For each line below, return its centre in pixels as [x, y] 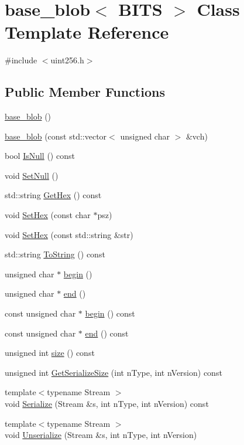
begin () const [110, 313]
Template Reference [87, 32]
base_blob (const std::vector [56, 136]
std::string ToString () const [55, 254]
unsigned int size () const [50, 353]
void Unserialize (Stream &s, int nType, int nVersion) [101, 435]
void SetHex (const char [48, 215]
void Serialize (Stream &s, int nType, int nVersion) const [107, 404]
